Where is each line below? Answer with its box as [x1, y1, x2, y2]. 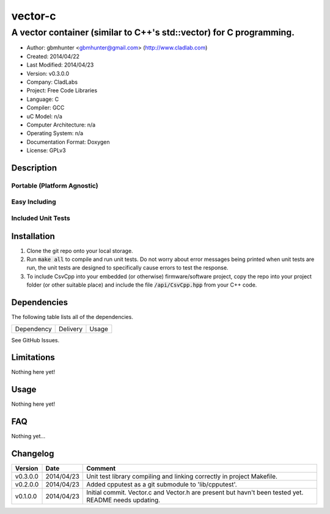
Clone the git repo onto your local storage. [26, 247, 134, 254]
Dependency [15, 325, 52, 333]
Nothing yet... [11, 433, 46, 440]
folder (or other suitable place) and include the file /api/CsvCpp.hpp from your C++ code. [26, 281, 257, 288]
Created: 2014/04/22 [26, 53, 79, 60]
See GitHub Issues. [11, 336, 60, 343]
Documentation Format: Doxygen [26, 138, 110, 145]
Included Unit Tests [11, 214, 70, 222]
